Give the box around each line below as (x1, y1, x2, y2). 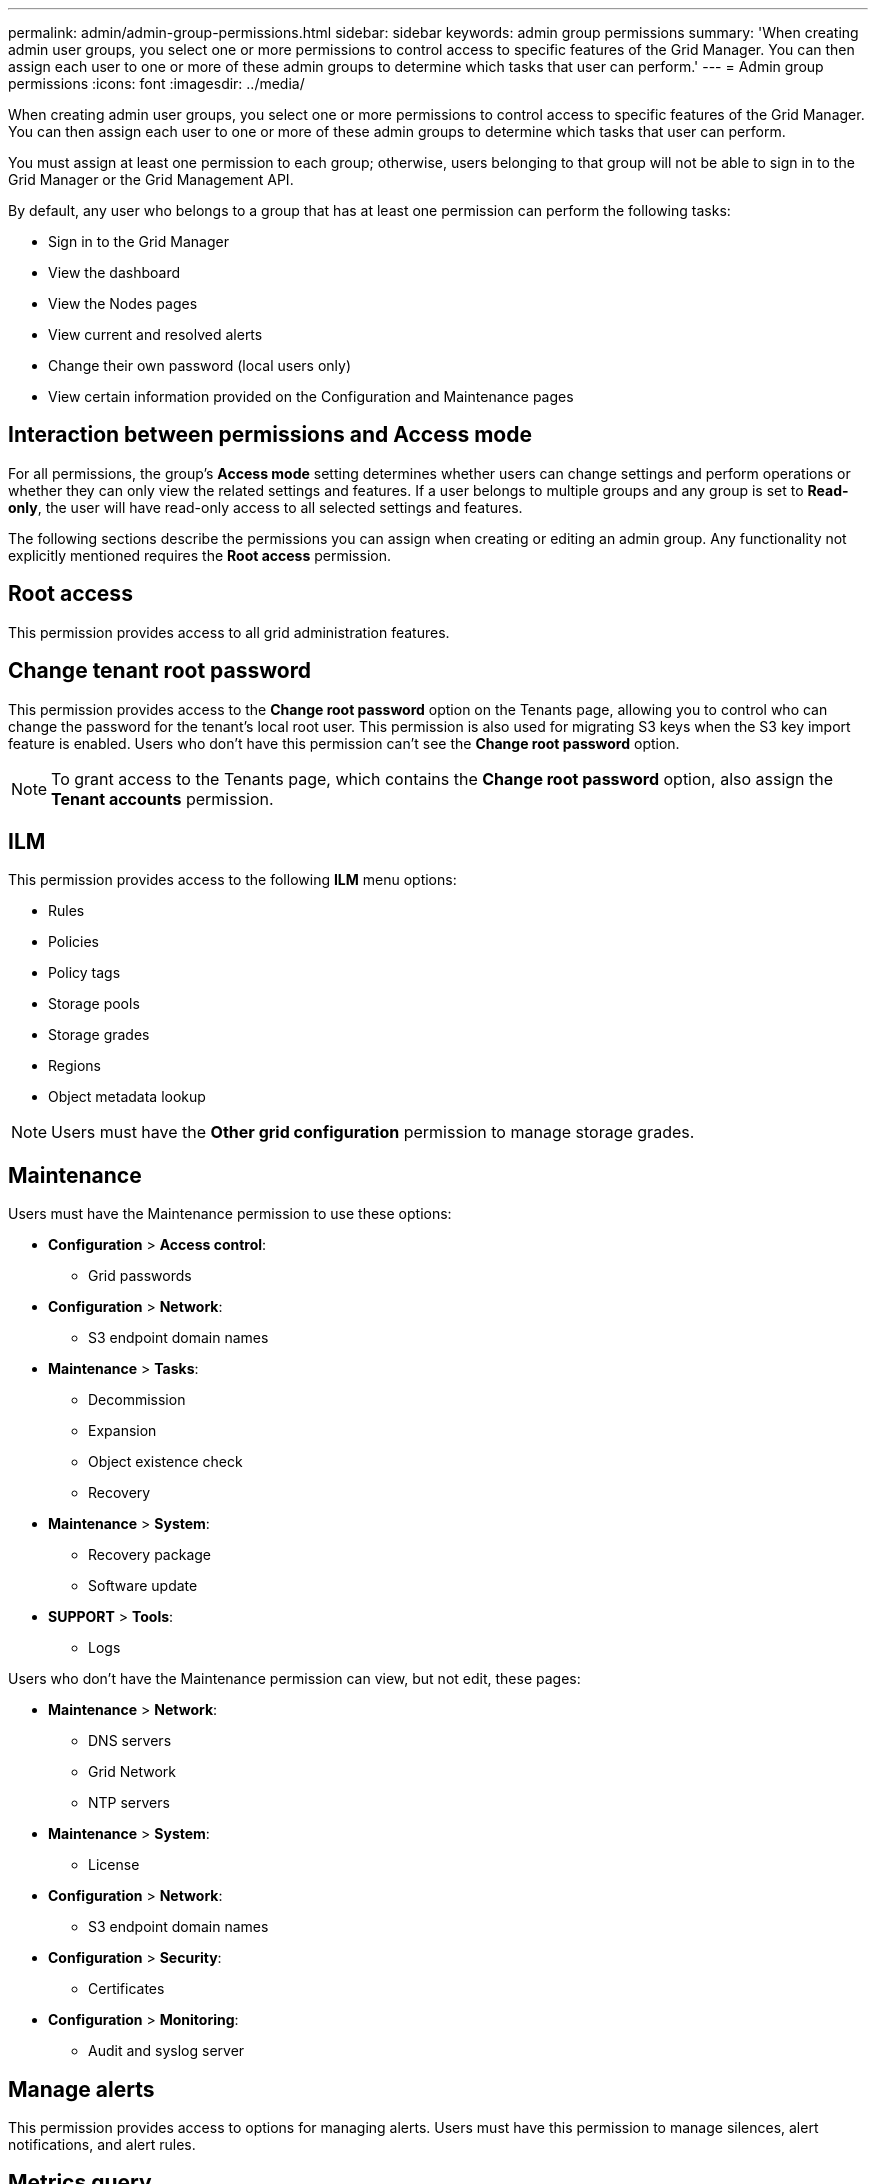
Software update (88, 1577, 198, 1595)
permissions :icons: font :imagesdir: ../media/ (8, 75, 305, 92)
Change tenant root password (8, 658, 311, 684)
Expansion (88, 1422, 157, 1440)
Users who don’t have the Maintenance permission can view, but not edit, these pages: (8, 1670, 581, 1688)
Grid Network (88, 1763, 177, 1781)
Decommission (88, 1391, 186, 1409)
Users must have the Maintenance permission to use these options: (8, 1205, 452, 1223)
